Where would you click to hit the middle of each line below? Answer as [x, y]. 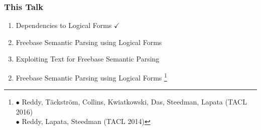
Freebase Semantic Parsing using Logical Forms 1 [91, 77]
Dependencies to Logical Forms [64, 25]
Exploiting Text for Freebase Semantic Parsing [88, 59]
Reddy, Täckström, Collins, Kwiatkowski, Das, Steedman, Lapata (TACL [134, 102]
